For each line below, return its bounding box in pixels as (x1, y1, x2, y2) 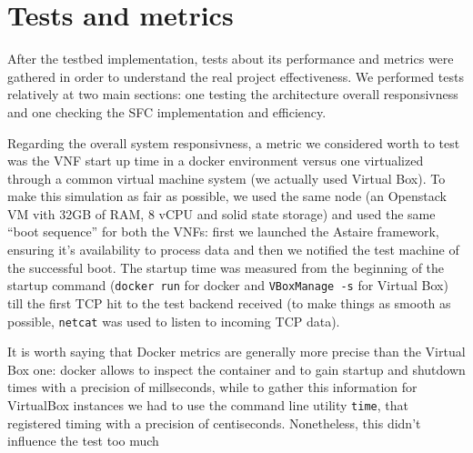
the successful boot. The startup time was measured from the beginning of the (7, 257, 445, 277)
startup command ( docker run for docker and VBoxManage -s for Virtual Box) (7, 276, 448, 295)
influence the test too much (7, 431, 159, 450)
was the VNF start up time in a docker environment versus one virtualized (7, 151, 424, 170)
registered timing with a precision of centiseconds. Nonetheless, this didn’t (7, 413, 421, 432)
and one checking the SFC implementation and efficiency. (7, 102, 327, 121)
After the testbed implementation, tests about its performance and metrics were (7, 49, 454, 68)
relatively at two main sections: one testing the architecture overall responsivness (7, 85, 458, 104)
